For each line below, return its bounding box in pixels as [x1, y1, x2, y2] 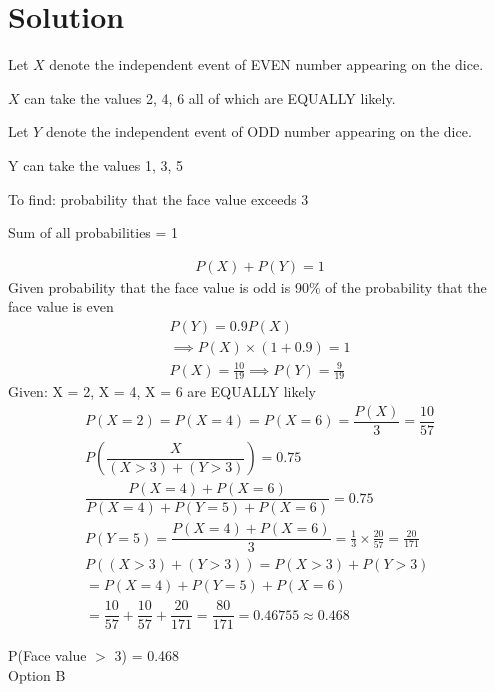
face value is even [8, 296, 114, 317]
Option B [8, 665, 66, 685]
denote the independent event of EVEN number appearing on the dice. [49, 54, 484, 75]
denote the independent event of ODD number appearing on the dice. [45, 121, 472, 142]
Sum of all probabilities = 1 [8, 222, 179, 243]
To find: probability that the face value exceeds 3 [8, 188, 309, 209]
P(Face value [8, 645, 87, 666]
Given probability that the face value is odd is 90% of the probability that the [8, 276, 487, 297]
